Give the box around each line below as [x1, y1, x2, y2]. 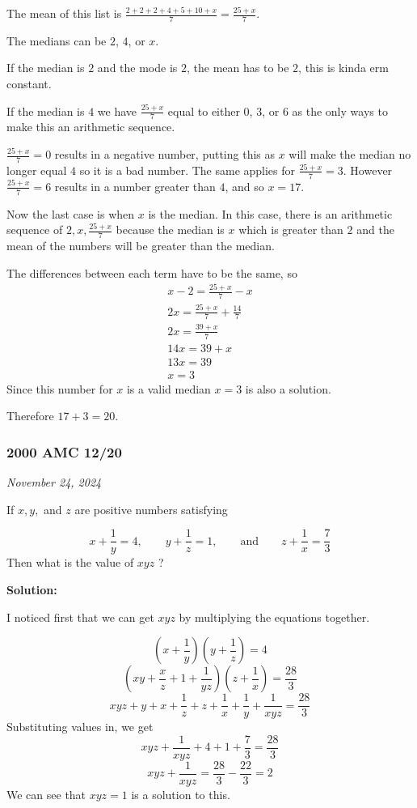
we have [97, 102, 137, 119]
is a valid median [126, 380, 211, 397]
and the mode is [97, 59, 178, 76]
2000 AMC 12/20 [6, 441, 122, 461]
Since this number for [6, 380, 113, 397]
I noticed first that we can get [6, 608, 154, 625]
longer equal [6, 161, 67, 178]
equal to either [167, 102, 240, 119]
